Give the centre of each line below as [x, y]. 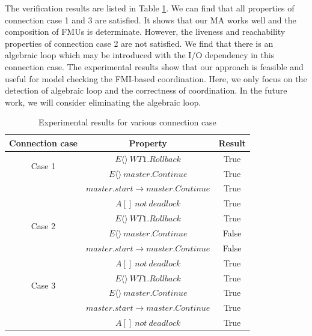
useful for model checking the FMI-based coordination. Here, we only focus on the [156, 78]
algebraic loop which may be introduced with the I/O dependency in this [140, 55]
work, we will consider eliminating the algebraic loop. [103, 102]
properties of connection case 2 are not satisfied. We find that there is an [139, 43]
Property [148, 142]
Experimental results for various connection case [127, 122]
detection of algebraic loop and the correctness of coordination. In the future [146, 90]
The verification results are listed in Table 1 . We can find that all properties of [150, 8]
